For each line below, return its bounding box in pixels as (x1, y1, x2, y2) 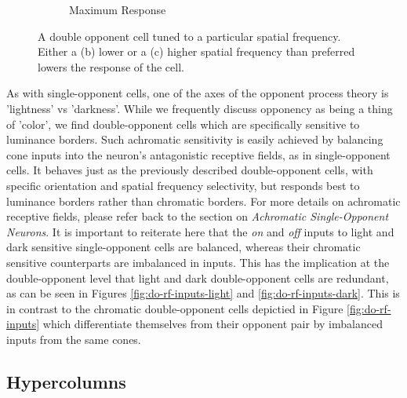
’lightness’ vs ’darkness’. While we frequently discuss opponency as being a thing (6, 100, 393, 116)
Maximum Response (69, 2, 166, 17)
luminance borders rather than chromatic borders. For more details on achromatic (6, 192, 401, 209)
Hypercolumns (6, 369, 126, 393)
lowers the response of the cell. (38, 58, 184, 75)
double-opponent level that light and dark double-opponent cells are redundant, (6, 269, 389, 286)
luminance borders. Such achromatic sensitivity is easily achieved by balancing (6, 131, 383, 148)
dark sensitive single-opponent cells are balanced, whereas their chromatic (6, 239, 361, 255)
